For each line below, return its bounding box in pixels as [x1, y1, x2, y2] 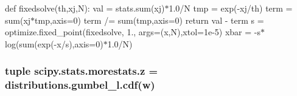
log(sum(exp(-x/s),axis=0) [5, 37, 103, 50]
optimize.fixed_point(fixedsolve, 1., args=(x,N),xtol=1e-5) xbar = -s [5, 26, 260, 38]
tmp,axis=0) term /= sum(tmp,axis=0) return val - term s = [35, 13, 264, 26]
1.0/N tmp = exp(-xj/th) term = [169, 2, 293, 14]
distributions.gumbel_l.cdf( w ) [5, 77, 155, 92]
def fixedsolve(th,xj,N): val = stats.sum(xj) [5, 2, 165, 14]
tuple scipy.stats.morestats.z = [5, 63, 158, 78]
